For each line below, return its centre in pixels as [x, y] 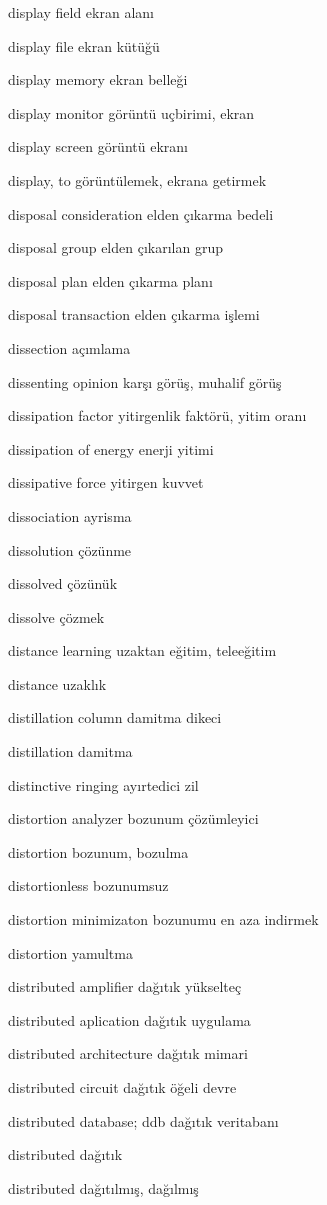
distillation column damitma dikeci [115, 717]
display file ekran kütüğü [84, 45]
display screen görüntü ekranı [98, 146]
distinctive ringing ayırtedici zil [103, 784]
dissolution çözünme [70, 549]
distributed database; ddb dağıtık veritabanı [143, 1120]
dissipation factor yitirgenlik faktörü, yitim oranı [157, 415]
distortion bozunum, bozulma [98, 851]
